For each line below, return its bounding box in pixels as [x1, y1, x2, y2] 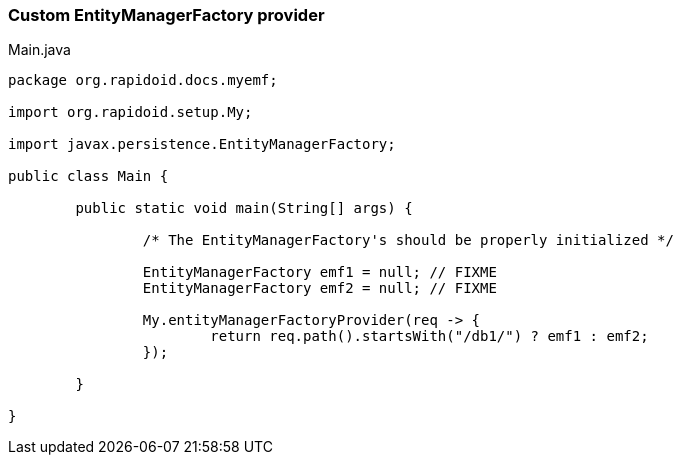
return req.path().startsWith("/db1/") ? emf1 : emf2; [210, 328, 649, 345]
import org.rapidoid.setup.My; [8, 104, 253, 121]
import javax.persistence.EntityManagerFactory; [8, 136, 396, 153]
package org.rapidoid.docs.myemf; [8, 72, 278, 89]
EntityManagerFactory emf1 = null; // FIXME [142, 264, 497, 281]
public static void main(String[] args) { [75, 200, 413, 217]
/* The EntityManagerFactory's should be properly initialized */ [142, 232, 674, 249]
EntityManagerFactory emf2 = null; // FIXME [142, 280, 497, 297]
